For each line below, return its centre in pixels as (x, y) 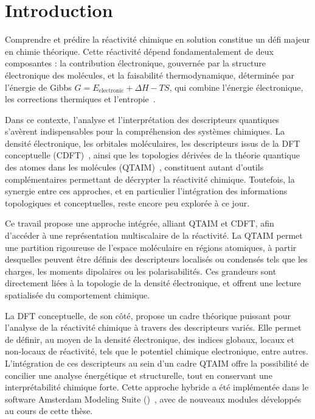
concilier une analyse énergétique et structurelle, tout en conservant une (139, 375)
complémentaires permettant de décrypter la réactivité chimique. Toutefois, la (150, 179)
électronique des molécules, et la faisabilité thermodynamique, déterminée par (150, 75)
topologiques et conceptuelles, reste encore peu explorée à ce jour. (127, 202)
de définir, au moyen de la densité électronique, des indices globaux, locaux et (150, 339)
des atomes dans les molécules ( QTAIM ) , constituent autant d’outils (134, 167)
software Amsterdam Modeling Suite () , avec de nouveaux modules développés (153, 399)
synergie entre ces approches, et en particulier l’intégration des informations (146, 191)
